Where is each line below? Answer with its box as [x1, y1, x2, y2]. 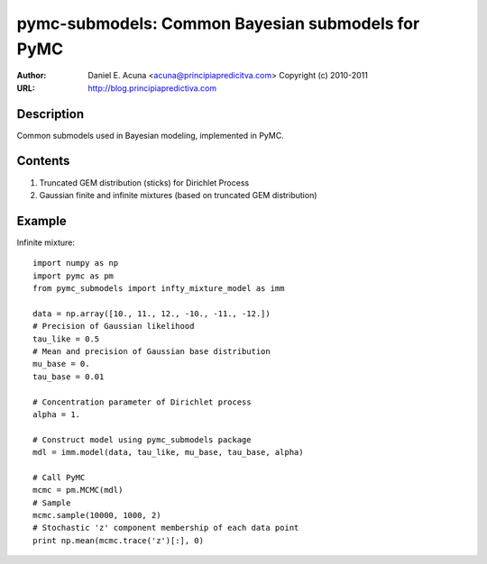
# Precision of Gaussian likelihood [32, 321, 195, 332]
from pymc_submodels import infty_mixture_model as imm [32, 284, 285, 294]
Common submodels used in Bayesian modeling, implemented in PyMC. [16, 130, 284, 141]
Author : [16, 70, 47, 81]
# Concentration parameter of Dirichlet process [32, 396, 252, 407]
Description [16, 106, 85, 122]
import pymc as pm [32, 270, 115, 281]
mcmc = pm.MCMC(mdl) [32, 485, 124, 496]
